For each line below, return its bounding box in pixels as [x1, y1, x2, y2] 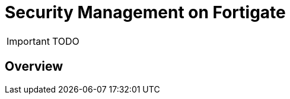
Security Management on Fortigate [5, 2, 286, 22]
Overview [5, 59, 63, 74]
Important [7, 35, 50, 47]
